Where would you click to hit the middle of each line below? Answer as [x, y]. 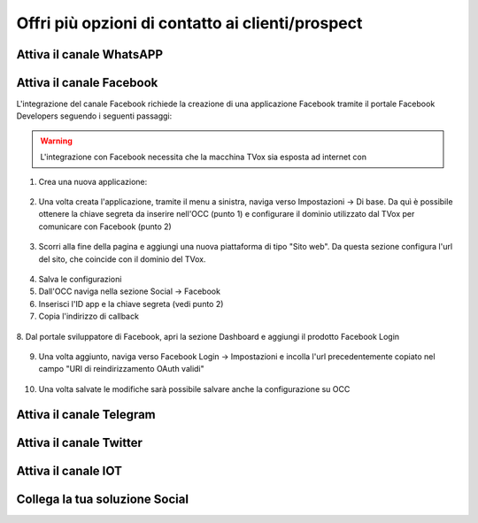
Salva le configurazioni [80, 279]
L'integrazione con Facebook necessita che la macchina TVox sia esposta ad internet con [204, 157]
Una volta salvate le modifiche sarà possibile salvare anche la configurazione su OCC [194, 388]
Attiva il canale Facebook [87, 83]
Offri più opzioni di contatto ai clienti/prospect [189, 23]
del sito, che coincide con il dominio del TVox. [122, 259]
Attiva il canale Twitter [80, 442]
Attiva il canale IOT [69, 470]
